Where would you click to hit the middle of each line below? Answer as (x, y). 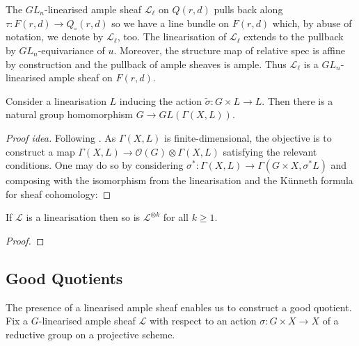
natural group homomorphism (70, 114)
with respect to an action (203, 321)
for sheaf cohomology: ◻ (58, 193)
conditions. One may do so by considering (95, 165)
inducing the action (161, 100)
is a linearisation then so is (83, 217)
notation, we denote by (55, 36)
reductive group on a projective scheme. (90, 334)
